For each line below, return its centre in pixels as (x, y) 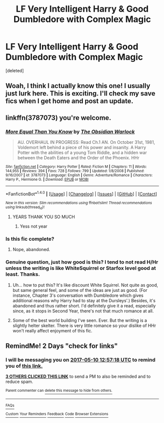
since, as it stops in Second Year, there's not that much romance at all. (83, 311)
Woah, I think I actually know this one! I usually (78, 86)
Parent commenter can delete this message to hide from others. (59, 391)
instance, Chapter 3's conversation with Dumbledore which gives (78, 295)
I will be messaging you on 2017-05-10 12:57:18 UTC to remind (81, 360)
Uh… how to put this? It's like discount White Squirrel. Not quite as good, (85, 285)
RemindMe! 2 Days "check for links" (62, 346)
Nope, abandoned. (31, 250)
